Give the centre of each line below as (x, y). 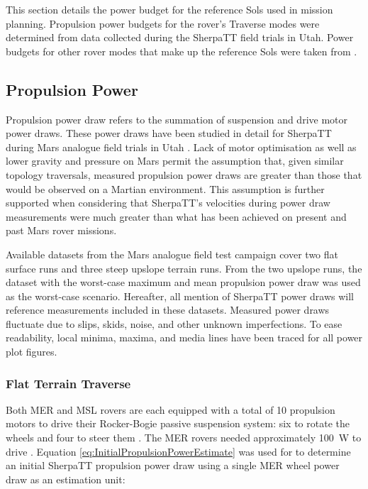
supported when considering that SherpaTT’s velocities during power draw (168, 203)
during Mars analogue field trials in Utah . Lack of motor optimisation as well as (181, 147)
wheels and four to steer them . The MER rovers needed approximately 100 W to (184, 438)
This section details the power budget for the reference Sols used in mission (169, 9)
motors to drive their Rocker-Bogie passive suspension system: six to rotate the (178, 423)
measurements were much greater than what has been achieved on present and (176, 216)
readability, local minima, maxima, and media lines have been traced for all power (184, 337)
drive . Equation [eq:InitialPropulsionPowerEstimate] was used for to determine (178, 451)
